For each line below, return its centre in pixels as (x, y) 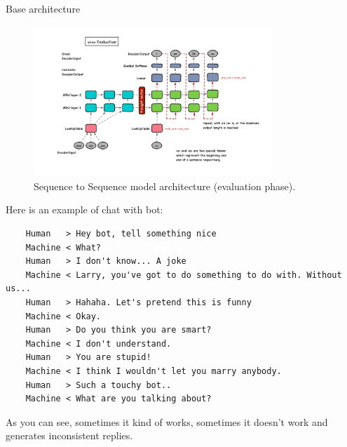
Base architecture (43, 8)
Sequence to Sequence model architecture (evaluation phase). (165, 186)
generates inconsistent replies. (69, 435)
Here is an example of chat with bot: (84, 209)
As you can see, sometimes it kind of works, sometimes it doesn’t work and (167, 421)
